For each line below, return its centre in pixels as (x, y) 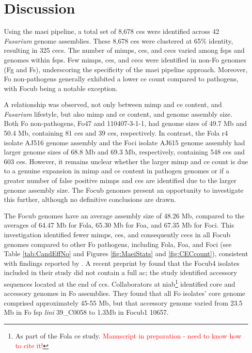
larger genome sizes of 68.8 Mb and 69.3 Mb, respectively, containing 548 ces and (125, 152)
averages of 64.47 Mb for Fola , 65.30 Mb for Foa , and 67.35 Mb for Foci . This (119, 225)
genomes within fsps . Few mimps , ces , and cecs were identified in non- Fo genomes (125, 59)
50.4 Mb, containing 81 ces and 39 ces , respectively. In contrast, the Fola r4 (116, 133)
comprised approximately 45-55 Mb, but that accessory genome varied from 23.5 (123, 302)
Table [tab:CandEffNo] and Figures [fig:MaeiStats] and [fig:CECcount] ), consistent (126, 253)
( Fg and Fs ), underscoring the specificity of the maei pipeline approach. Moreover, (126, 69)
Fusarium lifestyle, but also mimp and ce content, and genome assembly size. (118, 114)
